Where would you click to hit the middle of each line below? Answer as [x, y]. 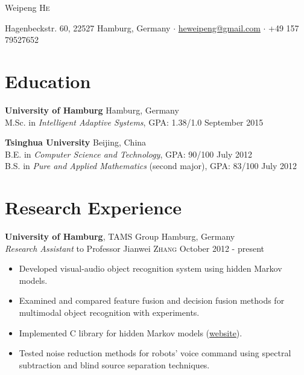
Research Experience [93, 207]
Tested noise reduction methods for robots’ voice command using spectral [155, 353]
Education [48, 81]
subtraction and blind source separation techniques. [114, 364]
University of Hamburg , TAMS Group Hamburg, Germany [120, 236]
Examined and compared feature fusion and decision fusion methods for [152, 300]
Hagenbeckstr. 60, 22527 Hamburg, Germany [88, 27]
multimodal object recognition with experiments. [109, 312]
